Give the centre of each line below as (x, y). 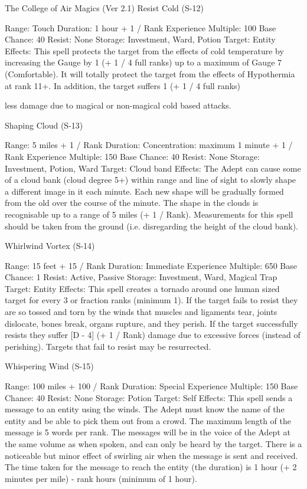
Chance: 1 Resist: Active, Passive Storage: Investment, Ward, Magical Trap (141, 277)
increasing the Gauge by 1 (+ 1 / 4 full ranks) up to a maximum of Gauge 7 (143, 62)
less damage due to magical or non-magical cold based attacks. (118, 105)
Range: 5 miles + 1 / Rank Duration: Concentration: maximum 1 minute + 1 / (149, 145)
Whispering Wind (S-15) (49, 366)
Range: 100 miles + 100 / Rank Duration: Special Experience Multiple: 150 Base (151, 386)
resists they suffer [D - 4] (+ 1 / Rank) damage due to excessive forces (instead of (153, 335)
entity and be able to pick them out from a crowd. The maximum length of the (148, 420)
